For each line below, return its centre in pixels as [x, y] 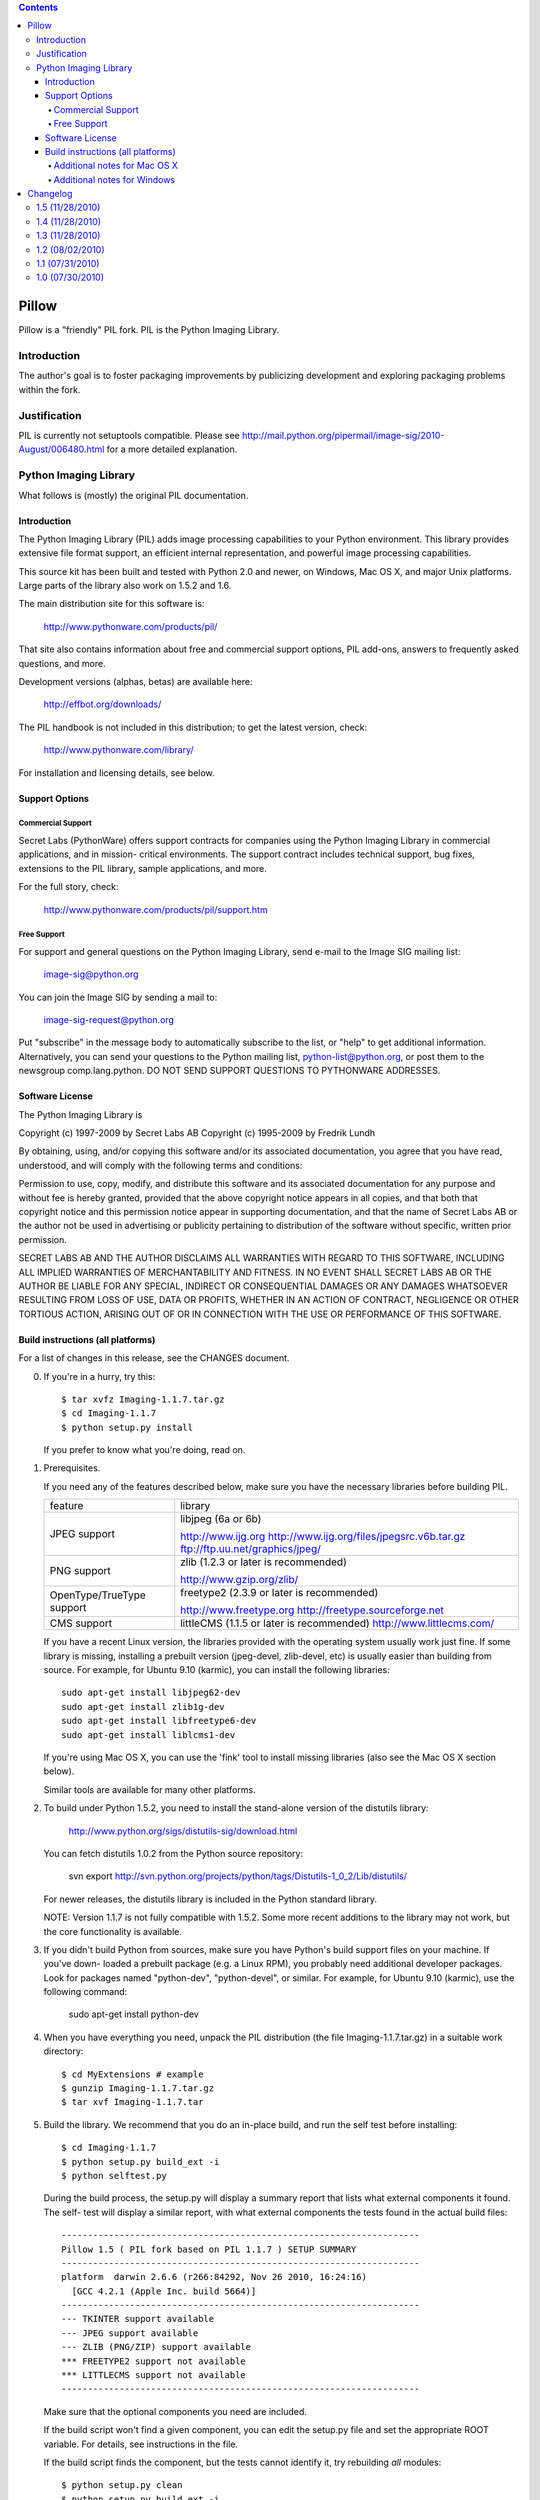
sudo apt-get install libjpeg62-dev [151, 1693]
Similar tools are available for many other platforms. [149, 1789]
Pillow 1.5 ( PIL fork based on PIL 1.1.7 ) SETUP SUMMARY [209, 2249]
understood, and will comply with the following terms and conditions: [160, 1165]
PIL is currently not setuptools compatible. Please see [129, 435]
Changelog [50, 194]
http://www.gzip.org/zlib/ [239, 1580]
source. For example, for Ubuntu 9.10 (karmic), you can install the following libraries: [216, 1670]
